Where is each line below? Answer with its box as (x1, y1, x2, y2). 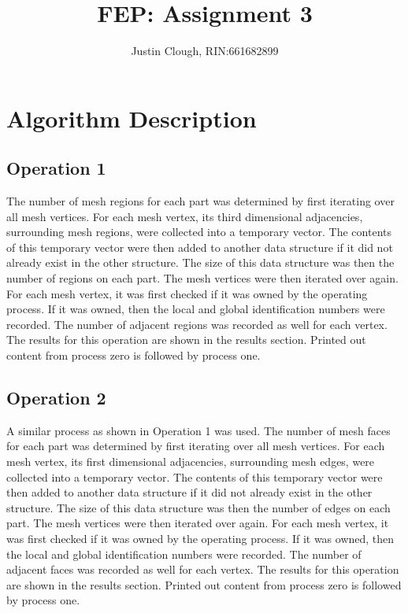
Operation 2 (6, 386, 106, 410)
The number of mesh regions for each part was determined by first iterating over (6, 193, 395, 209)
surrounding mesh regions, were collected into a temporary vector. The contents (6, 223, 391, 240)
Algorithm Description (6, 102, 257, 134)
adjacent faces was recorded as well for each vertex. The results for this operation (6, 561, 399, 578)
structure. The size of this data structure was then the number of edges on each (6, 499, 391, 515)
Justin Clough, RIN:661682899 (131, 42, 279, 59)
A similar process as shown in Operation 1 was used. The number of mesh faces (6, 422, 391, 438)
